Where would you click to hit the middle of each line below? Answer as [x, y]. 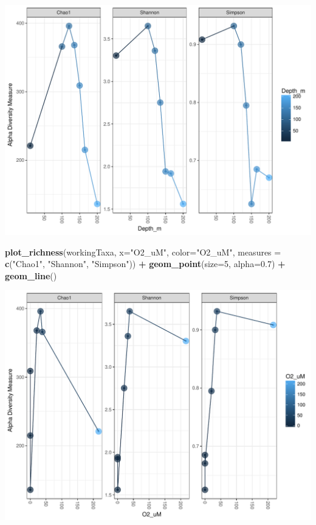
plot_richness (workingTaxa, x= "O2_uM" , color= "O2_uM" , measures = [143, 252]
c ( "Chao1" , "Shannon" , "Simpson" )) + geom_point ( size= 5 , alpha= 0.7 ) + [145, 264]
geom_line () [31, 275]
